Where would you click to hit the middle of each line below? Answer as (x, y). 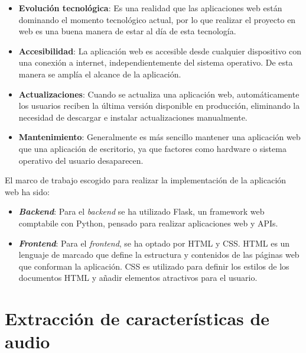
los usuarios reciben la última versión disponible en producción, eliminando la (159, 106)
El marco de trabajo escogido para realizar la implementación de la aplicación (146, 180)
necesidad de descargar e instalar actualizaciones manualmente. (133, 117)
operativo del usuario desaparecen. (81, 160)
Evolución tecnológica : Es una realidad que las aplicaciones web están (150, 8)
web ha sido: (27, 191)
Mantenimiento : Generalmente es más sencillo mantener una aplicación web (159, 137)
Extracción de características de (137, 318)
